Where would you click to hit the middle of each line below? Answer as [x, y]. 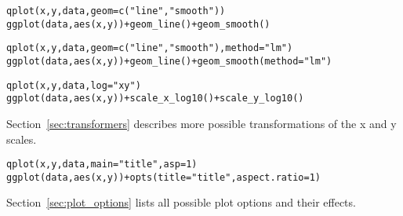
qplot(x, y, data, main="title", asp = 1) [102, 165]
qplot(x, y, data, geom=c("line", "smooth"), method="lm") [150, 48]
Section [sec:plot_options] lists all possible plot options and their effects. [181, 202]
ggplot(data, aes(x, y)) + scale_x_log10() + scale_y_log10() [155, 99]
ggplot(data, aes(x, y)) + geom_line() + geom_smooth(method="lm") [169, 61]
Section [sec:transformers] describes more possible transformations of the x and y [201, 123]
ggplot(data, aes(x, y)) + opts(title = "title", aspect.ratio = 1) [163, 177]
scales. [22, 139]
